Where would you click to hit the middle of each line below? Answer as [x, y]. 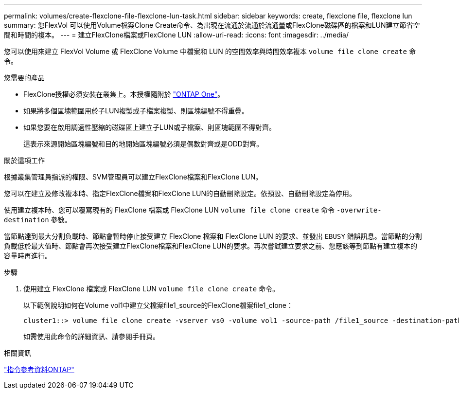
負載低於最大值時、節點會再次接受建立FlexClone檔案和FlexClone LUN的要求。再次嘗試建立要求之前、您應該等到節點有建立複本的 [211, 246]
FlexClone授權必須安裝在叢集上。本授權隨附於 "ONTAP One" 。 [124, 94]
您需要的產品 [24, 78]
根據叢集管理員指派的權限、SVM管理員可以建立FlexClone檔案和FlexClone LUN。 [133, 177]
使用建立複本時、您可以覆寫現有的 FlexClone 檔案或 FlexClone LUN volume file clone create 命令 [169, 210]
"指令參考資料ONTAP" [39, 369]
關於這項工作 [24, 160]
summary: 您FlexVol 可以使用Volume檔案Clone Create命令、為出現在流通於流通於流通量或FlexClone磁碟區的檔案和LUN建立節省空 [212, 25]
